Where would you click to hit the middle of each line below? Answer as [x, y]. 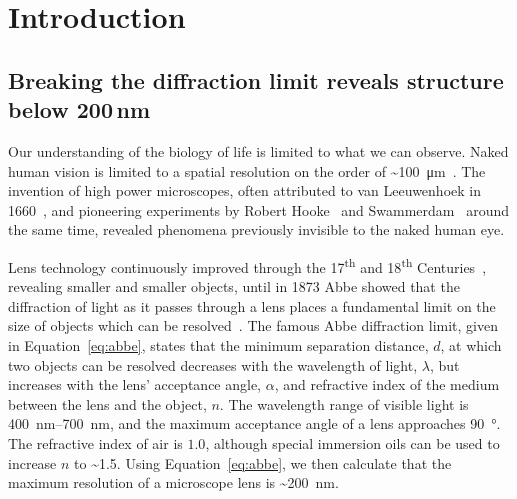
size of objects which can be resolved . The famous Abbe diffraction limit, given [253, 325]
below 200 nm [79, 109]
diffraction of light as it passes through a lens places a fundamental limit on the [252, 305]
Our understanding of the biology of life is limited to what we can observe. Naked [258, 150]
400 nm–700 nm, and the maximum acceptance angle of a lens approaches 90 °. [254, 423]
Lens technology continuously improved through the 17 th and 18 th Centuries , [247, 265]
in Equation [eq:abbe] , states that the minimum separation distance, [218, 344]
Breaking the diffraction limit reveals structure [256, 79]
